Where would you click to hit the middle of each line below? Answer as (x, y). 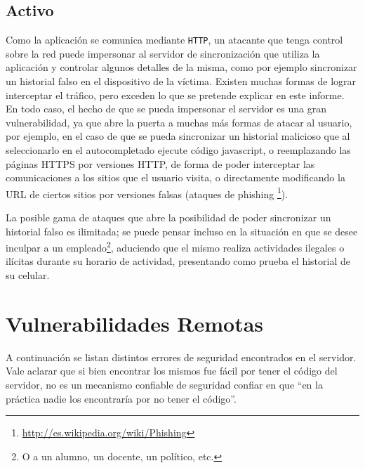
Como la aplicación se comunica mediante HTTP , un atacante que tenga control (174, 40)
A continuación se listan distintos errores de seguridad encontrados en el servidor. (181, 357)
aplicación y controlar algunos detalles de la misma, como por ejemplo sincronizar (181, 67)
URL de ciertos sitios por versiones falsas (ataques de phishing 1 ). (147, 193)
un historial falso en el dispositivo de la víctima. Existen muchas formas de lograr (181, 81)
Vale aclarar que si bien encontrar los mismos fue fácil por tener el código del (172, 371)
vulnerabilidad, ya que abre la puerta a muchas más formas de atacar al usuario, (179, 122)
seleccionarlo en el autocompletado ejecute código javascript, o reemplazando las (178, 150)
